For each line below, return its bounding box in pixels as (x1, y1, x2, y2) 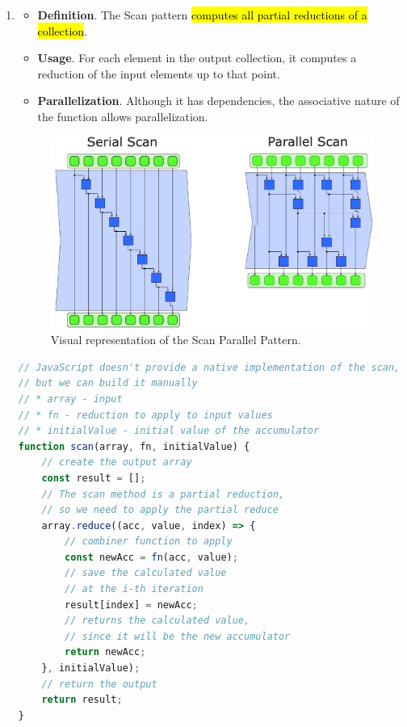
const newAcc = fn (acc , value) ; (65, 551, 238, 563)
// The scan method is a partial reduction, (41, 488, 285, 500)
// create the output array (41, 456, 192, 469)
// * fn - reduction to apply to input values (18, 409, 273, 421)
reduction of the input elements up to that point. (37, 65, 280, 82)
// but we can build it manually (18, 377, 198, 389)
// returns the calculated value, (65, 615, 250, 627)
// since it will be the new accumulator (65, 630, 291, 642)
